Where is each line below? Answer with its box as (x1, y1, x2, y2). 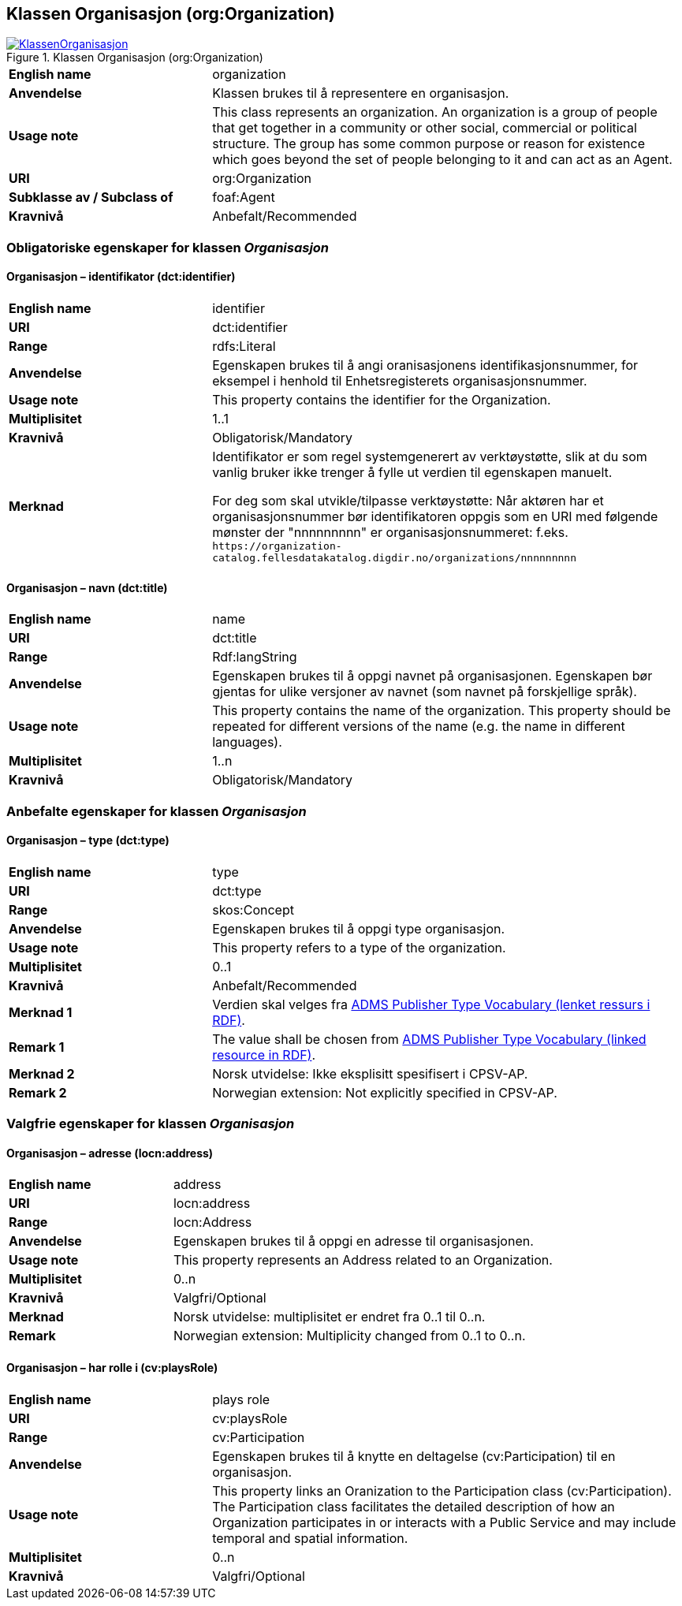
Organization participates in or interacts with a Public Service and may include (212, 1514, 676, 1530)
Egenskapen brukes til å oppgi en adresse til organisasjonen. (173, 1233, 534, 1250)
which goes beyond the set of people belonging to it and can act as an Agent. (212, 151, 673, 168)
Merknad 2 (9, 1065, 75, 1082)
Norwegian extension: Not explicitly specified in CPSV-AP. (212, 1084, 557, 1101)
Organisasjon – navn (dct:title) (6, 580, 168, 594)
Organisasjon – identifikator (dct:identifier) (6, 270, 236, 284)
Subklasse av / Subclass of (9, 189, 173, 206)
